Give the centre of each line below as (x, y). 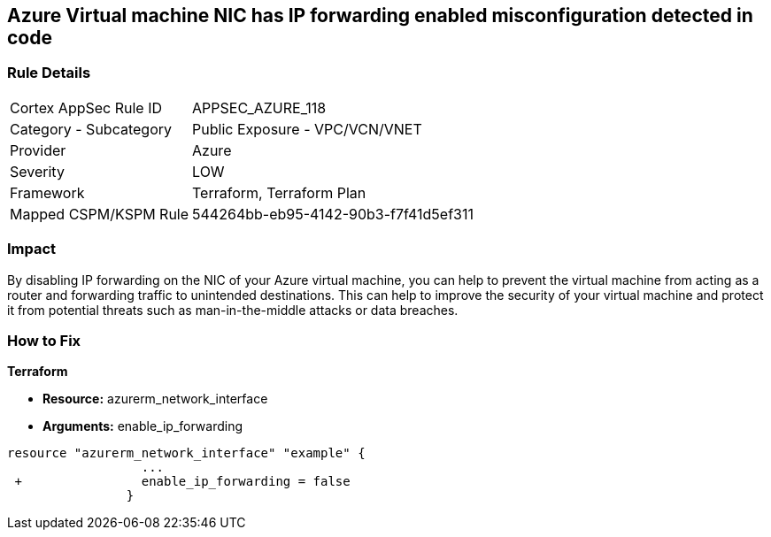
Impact (32, 249)
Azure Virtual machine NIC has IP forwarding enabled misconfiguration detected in (380, 15)
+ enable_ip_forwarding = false (182, 482)
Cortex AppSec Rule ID (86, 107)
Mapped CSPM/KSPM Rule (100, 214)
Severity (37, 171)
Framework (47, 192)
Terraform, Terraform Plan (279, 192)
